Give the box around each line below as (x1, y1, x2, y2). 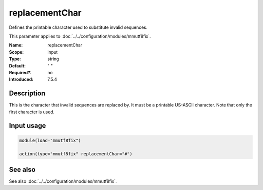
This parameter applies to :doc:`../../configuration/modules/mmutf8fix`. (9, 33, 151, 39)
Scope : (9, 49, 24, 55)
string (47, 56, 59, 62)
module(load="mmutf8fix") (19, 137, 81, 143)
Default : (9, 63, 26, 68)
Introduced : (9, 76, 34, 83)
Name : (9, 42, 23, 48)
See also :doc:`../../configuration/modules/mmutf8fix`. (9, 178, 117, 184)
